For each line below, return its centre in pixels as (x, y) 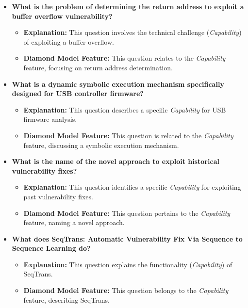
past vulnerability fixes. (58, 196)
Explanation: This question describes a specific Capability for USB (125, 109)
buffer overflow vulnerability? (62, 16)
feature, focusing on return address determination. (98, 67)
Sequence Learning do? (51, 248)
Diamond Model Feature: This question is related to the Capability (128, 135)
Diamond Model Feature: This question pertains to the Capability (127, 213)
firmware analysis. (50, 119)
